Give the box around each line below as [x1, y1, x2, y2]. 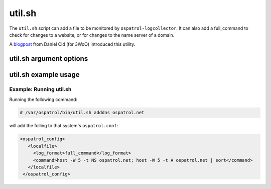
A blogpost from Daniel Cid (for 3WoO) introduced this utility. [9, 41, 135, 47]
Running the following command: [9, 96, 78, 103]
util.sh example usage [9, 70, 80, 79]
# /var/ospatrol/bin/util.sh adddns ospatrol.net [20, 110, 145, 116]
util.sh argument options [9, 54, 88, 63]
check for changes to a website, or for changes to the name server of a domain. [9, 32, 175, 38]
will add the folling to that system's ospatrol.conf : [9, 123, 118, 129]
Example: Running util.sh [9, 86, 72, 93]
